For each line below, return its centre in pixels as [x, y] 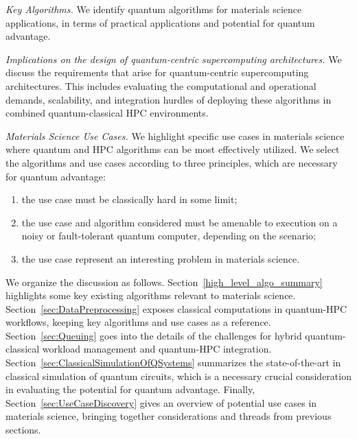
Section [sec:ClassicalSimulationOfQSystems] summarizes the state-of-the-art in [173, 363]
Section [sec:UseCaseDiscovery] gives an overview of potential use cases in [161, 402]
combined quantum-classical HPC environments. [107, 113]
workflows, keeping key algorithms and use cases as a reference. [138, 322]
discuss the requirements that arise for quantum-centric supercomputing [157, 72]
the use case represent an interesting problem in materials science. [161, 258]
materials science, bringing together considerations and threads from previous [169, 416]
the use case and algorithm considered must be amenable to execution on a [180, 222]
